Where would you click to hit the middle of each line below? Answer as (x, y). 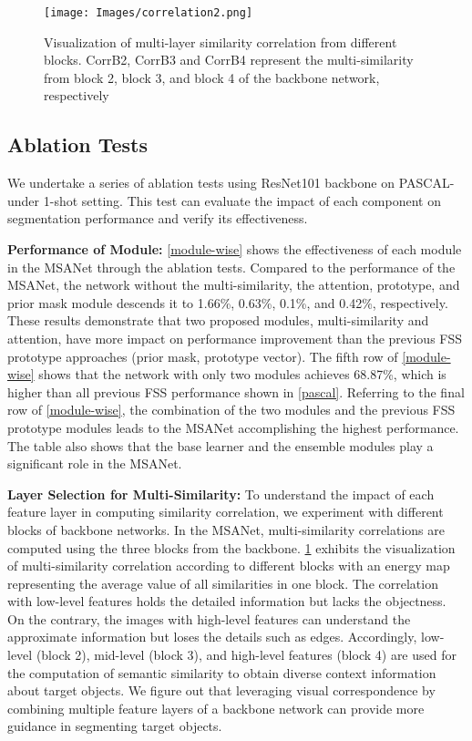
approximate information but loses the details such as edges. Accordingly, (212, 637)
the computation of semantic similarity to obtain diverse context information (222, 672)
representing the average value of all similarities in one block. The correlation (223, 583)
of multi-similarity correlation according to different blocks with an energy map (229, 566)
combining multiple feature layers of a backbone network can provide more (216, 708)
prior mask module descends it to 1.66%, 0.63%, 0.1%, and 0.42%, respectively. (228, 302)
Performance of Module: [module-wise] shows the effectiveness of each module (235, 249)
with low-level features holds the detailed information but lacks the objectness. (227, 601)
